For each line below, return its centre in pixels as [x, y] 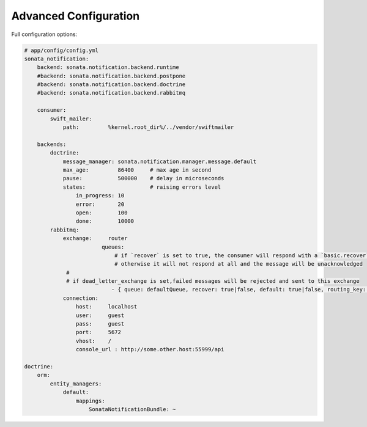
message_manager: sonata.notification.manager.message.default [160, 161]
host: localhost [106, 307]
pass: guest [100, 324]
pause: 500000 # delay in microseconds [143, 178]
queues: [113, 247]
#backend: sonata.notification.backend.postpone [111, 76]
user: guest [100, 315]
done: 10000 [105, 221]
